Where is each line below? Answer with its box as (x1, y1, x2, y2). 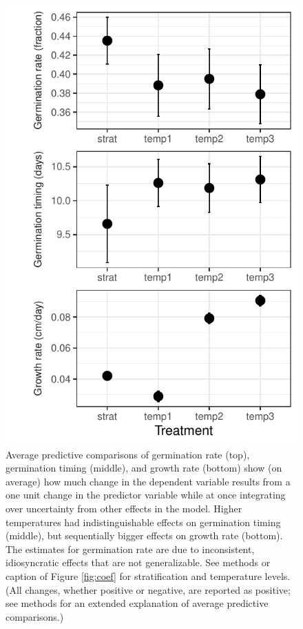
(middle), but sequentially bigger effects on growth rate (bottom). (6, 528, 283, 543)
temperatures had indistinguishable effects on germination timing (6, 514, 281, 529)
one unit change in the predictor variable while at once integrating (6, 487, 286, 502)
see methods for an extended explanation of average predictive (6, 596, 269, 610)
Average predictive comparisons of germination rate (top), (6, 447, 250, 461)
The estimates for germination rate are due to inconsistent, (6, 541, 255, 556)
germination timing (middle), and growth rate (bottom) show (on (6, 461, 282, 475)
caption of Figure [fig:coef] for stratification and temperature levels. (6, 568, 291, 583)
